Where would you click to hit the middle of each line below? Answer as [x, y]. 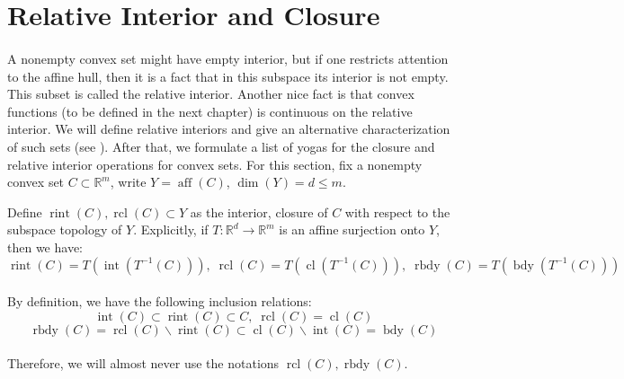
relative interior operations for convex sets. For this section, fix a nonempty [215, 164]
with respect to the [397, 212]
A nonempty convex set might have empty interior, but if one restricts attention [228, 58]
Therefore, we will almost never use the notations [143, 363]
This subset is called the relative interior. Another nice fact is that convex [211, 94]
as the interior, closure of [259, 212]
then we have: [45, 247]
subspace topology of [65, 229]
